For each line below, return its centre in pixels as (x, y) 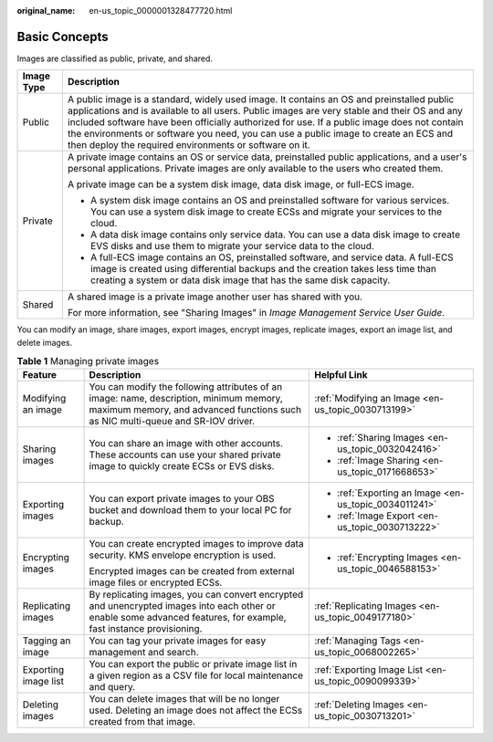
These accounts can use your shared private (185, 455)
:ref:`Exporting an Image (389, 493)
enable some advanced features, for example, (188, 618)
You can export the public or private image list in (193, 664)
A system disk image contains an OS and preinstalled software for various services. (270, 201)
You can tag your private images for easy (178, 641)
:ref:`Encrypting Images (387, 558)
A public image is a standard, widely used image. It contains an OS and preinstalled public (261, 99)
